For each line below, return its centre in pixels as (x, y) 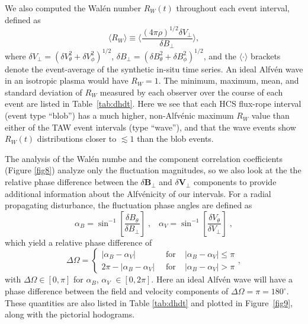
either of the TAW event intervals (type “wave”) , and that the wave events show (150, 127)
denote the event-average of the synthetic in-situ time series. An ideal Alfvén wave (154, 69)
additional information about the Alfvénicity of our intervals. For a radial (138, 193)
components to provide (235, 182)
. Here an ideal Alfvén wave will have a (222, 279)
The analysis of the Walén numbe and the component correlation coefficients (144, 158)
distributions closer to (77, 139)
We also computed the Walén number (73, 8)
